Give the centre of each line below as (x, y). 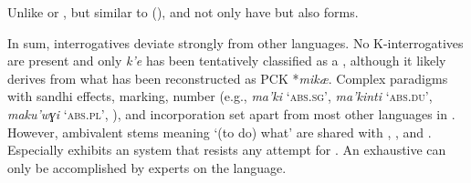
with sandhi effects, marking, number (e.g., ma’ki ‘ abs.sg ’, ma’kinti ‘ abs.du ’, (220, 96)
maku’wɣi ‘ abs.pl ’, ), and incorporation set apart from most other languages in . (231, 113)
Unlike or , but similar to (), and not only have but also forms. (183, 12)
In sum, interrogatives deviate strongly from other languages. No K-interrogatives (235, 42)
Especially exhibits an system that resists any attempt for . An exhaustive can (227, 150)
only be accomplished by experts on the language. (147, 167)
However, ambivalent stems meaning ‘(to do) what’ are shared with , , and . (220, 132)
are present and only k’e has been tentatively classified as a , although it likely (227, 61)
